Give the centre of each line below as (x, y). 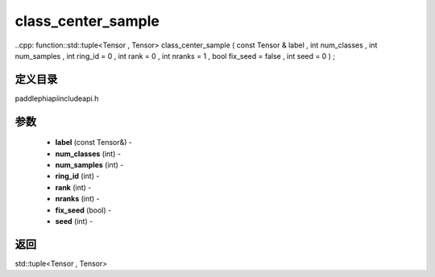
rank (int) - (73, 187)
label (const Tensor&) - (94, 143)
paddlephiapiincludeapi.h (57, 98)
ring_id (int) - (77, 176)
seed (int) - (74, 221)
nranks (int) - (77, 199)
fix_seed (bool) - (83, 210)
